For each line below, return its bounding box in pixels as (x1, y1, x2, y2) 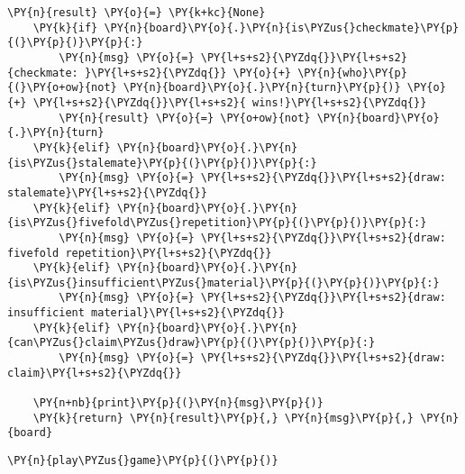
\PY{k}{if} (32, 21, 98, 34)
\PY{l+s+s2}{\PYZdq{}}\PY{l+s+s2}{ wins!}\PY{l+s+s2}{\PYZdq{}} (32, 96, 427, 109)
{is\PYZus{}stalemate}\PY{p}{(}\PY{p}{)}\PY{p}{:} (7, 156, 317, 169)
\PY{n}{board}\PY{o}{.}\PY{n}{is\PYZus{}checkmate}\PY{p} (104, 21, 460, 34)
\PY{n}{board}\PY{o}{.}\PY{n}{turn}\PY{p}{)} (123, 81, 401, 95)
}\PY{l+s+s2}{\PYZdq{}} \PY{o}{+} (84, 66, 291, 79)
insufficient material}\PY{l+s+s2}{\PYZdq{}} (7, 306, 285, 320)
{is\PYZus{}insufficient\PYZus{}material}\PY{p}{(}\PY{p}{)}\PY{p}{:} (7, 276, 440, 289)
